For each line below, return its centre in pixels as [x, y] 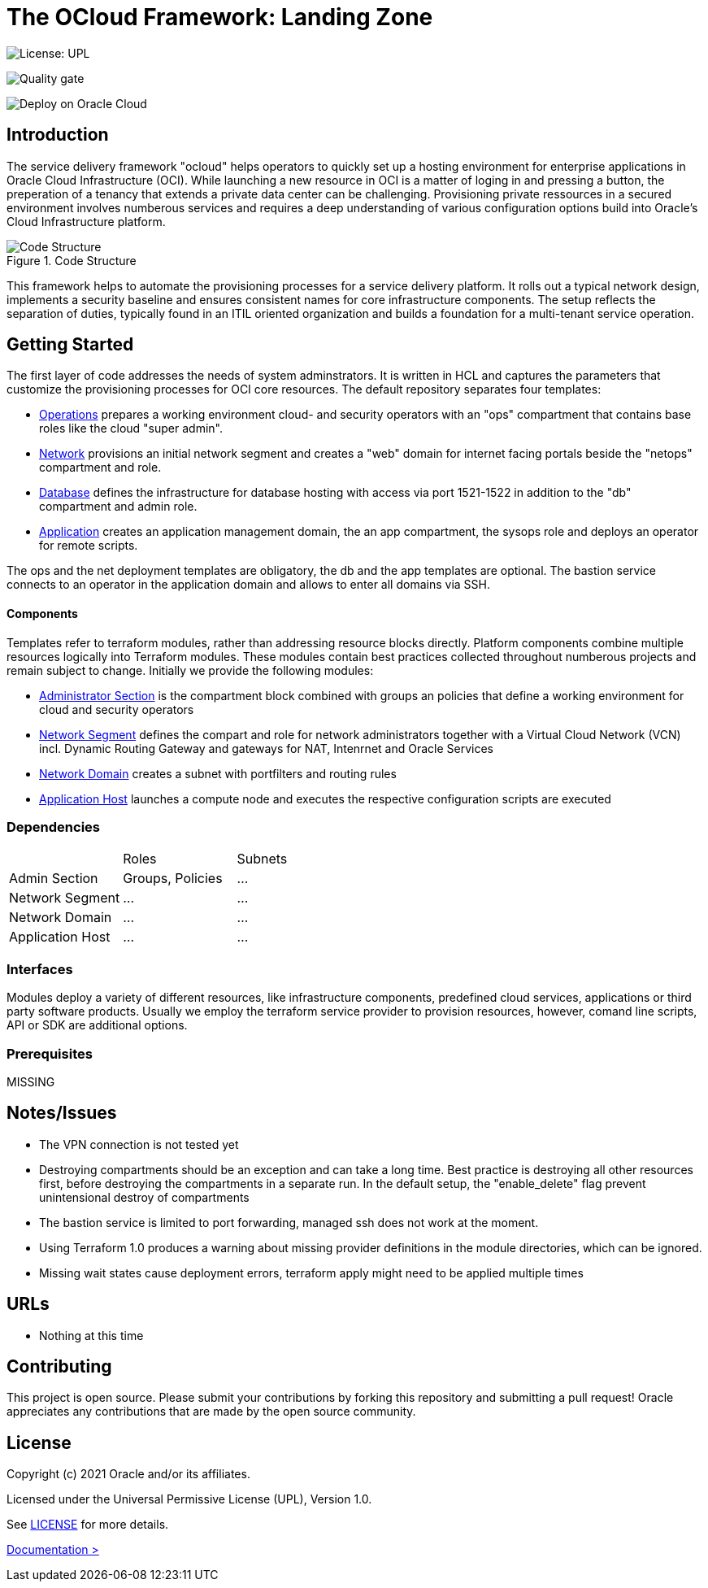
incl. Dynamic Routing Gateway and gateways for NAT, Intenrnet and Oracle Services [266, 748]
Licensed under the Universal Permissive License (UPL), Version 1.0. [189, 1499]
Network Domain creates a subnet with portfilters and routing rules [218, 773]
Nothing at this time [91, 1335]
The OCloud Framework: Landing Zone [220, 17]
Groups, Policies [173, 879]
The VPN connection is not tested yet [139, 1144]
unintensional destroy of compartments [144, 1197]
